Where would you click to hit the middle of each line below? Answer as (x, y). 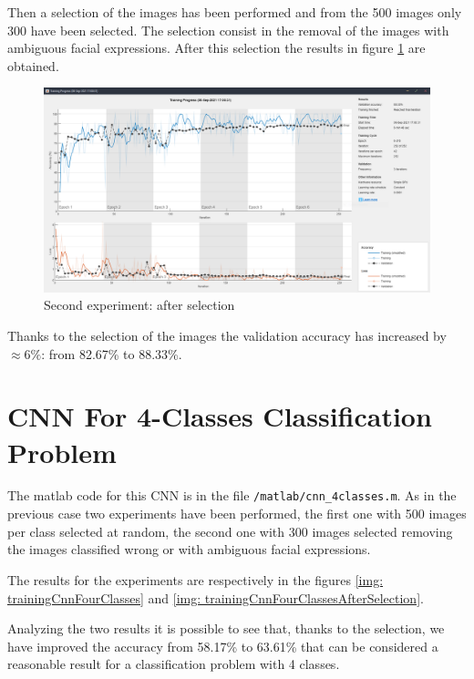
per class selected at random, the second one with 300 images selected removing (230, 531)
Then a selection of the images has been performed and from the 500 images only (235, 12)
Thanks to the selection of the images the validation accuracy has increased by (227, 335)
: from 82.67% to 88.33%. (112, 353)
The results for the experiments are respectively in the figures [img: (196, 579)
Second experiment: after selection (139, 305)
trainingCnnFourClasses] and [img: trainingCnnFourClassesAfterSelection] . (216, 597)
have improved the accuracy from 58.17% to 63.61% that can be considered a (223, 646)
